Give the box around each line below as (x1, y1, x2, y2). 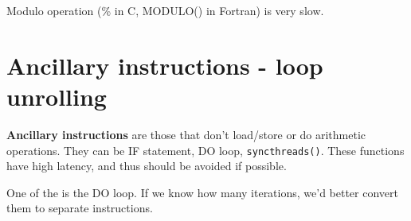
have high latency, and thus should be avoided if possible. (6, 157, 287, 174)
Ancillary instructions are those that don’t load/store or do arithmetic (6, 126, 366, 142)
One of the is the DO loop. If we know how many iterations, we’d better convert (6, 184, 398, 200)
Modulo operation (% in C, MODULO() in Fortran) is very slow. (6, 2, 324, 18)
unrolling (6, 79, 107, 112)
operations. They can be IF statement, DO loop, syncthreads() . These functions (6, 142, 405, 158)
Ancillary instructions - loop (6, 48, 323, 81)
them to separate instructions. (6, 200, 153, 216)
